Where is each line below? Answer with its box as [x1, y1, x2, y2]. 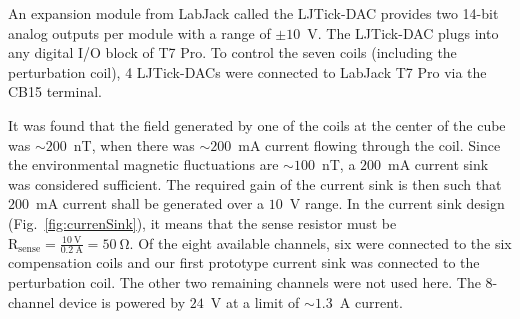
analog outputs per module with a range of [8, 22, 271, 43]
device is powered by [58, 291, 186, 312]
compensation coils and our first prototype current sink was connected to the [8, 252, 480, 273]
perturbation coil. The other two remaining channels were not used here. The [8, 271, 481, 292]
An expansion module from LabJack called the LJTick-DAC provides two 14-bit [8, 3, 499, 23]
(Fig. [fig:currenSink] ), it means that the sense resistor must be [8, 212, 397, 233]
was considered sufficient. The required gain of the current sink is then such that [8, 173, 502, 194]
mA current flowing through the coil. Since [238, 134, 501, 155]
